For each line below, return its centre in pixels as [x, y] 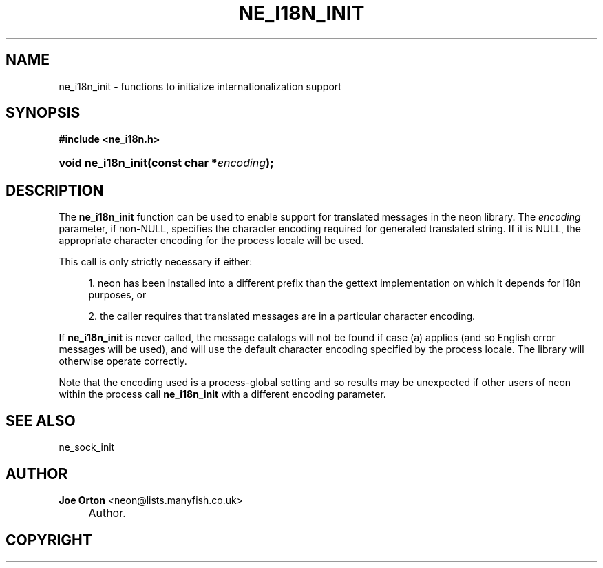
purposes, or [117, 295]
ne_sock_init [87, 447]
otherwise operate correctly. [123, 361]
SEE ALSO [41, 420]
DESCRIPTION [55, 190]
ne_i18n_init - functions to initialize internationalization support [200, 86]
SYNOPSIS [43, 113]
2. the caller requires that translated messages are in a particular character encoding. [282, 316]
